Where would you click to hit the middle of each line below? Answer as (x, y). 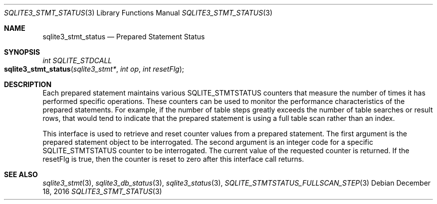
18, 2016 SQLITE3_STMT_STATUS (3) (102, 191)
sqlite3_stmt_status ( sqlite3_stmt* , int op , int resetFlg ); (94, 69)
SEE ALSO (21, 174)
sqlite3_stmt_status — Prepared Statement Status (124, 37)
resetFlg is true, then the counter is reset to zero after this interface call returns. (173, 159)
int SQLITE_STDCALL (77, 60)
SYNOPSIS (22, 52)
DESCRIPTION (28, 84)
